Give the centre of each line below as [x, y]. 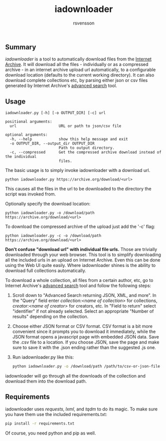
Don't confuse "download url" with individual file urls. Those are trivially [81, 249]
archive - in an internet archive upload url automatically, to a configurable [81, 70]
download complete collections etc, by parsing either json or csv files [77, 80]
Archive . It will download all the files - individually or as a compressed [77, 64]
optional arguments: [27, 135]
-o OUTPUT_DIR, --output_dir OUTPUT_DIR [52, 143]
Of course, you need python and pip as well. [51, 433]
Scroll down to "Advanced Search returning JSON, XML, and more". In [84, 295]
